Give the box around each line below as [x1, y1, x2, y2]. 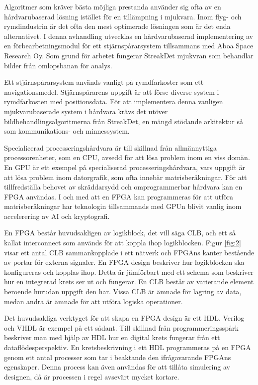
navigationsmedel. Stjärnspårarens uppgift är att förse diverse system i [4, 86, 219, 97]
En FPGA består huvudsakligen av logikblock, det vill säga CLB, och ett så [4, 227, 236, 238]
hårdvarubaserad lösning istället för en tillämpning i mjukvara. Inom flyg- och [4, 11, 242, 21]
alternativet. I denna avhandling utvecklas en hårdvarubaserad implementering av [4, 30, 253, 41]
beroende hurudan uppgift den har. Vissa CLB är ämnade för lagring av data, [4, 286, 242, 297]
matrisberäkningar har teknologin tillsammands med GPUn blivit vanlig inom [4, 201, 242, 211]
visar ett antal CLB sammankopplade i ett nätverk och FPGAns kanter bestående [4, 247, 255, 257]
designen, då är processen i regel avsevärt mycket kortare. [4, 371, 179, 382]
